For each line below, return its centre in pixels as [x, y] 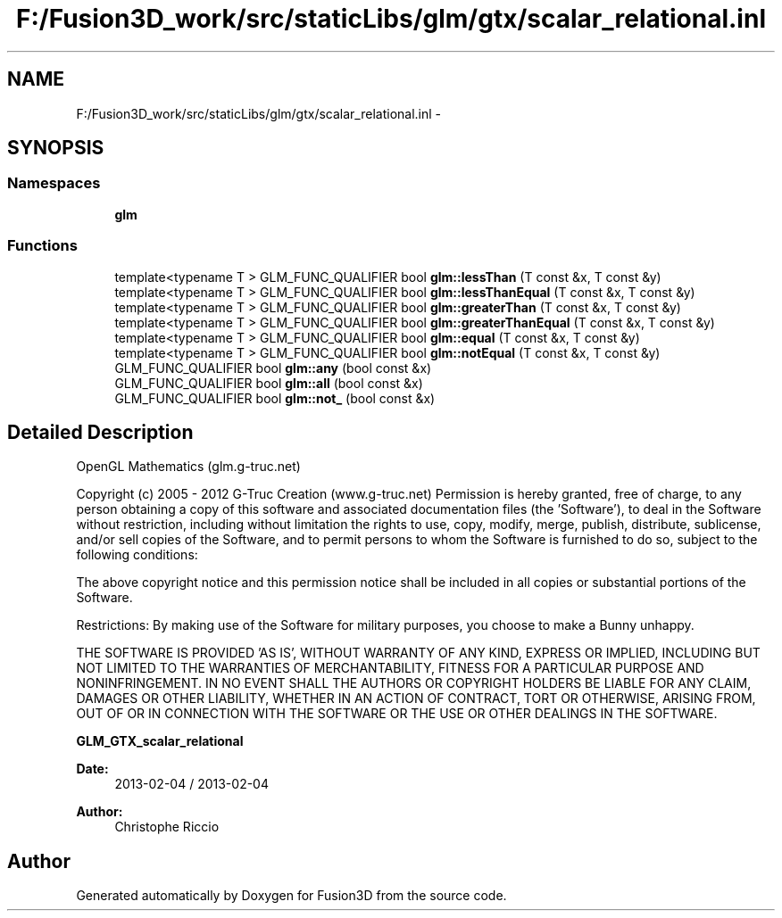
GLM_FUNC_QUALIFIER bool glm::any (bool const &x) [273, 368]
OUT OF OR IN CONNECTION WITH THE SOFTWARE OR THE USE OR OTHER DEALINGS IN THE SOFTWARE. [397, 714]
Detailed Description [100, 432]
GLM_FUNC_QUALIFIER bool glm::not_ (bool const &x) [275, 398]
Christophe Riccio [167, 827]
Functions [42, 246]
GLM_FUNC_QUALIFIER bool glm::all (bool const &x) [269, 383]
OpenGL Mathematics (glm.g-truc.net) [188, 467]
